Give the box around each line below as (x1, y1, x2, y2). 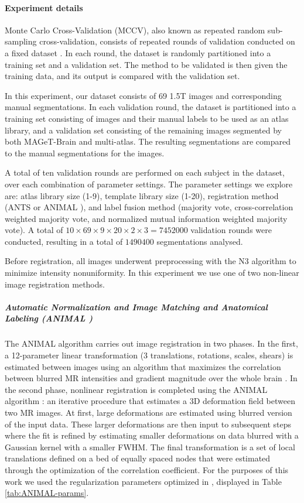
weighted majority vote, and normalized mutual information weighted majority (5, 212, 288, 224)
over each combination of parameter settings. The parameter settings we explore (5, 177, 293, 190)
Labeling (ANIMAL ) (5, 312, 93, 324)
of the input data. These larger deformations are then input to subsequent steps (5, 418, 292, 430)
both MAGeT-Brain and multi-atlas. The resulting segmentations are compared (5, 135, 291, 148)
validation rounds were (190, 224, 272, 236)
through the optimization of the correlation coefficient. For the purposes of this (5, 463, 289, 475)
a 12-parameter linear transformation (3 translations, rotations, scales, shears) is (5, 349, 293, 361)
